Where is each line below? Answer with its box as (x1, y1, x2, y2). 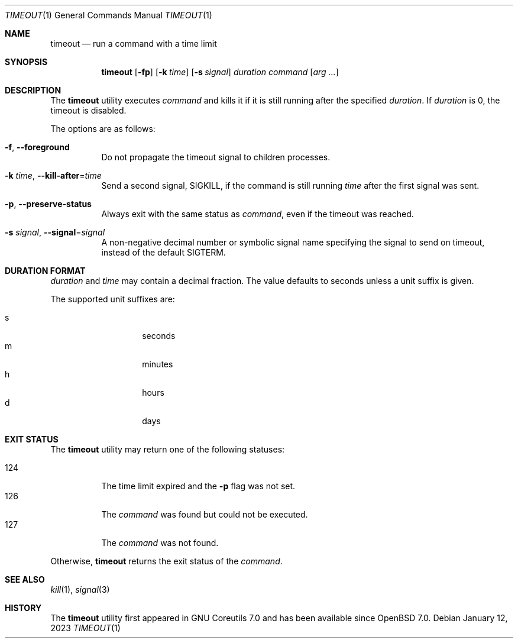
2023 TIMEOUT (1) (50, 623, 121, 633)
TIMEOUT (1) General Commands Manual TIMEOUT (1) (5, 10, 212, 20)
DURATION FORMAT (5, 266, 86, 276)
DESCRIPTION (5, 85, 61, 95)
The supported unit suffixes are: (50, 294, 175, 304)
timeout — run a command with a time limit (50, 38, 217, 49)
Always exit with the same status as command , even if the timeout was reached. (101, 209, 414, 219)
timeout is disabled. (50, 105, 127, 115)
